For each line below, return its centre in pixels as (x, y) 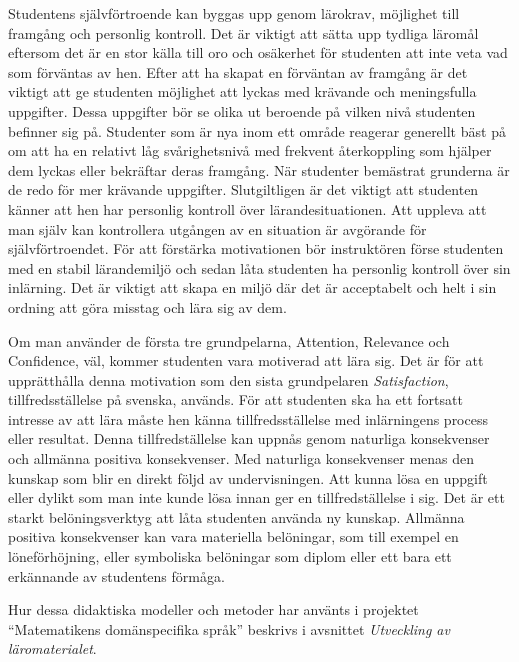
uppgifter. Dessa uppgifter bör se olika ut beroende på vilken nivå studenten (242, 110)
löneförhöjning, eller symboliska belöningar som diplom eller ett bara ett (230, 556)
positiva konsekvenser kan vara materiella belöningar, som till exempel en (233, 536)
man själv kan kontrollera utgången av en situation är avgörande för (217, 228)
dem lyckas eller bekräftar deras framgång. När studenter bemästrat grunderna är (259, 169)
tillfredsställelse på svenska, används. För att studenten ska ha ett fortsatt (235, 399)
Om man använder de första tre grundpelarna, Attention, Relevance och (229, 340)
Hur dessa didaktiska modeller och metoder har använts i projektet (213, 609)
